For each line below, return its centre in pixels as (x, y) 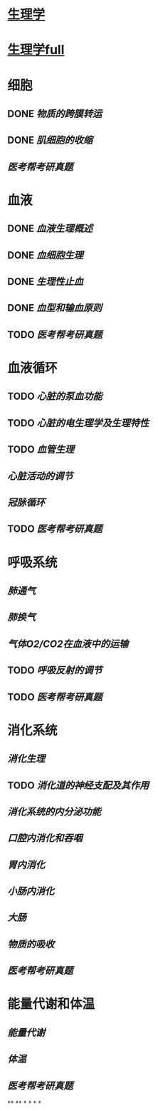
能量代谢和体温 (51, 1004)
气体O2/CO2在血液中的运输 (68, 644)
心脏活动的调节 (40, 476)
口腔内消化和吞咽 (45, 839)
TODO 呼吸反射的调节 (55, 671)
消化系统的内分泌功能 (54, 811)
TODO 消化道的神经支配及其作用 (78, 785)
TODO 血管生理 (41, 449)
